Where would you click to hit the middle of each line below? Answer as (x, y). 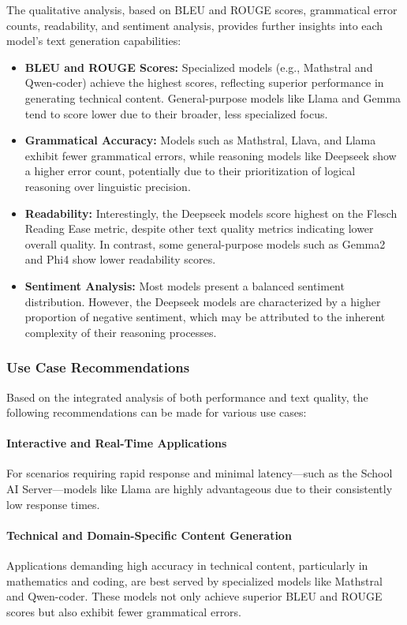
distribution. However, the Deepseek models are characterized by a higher (203, 301)
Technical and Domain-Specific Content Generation (149, 535)
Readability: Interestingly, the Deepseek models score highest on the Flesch (211, 213)
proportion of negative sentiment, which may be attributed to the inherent (205, 317)
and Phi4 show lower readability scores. (120, 259)
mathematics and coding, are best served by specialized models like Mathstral (194, 580)
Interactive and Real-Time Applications (117, 443)
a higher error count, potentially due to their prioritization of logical (190, 171)
